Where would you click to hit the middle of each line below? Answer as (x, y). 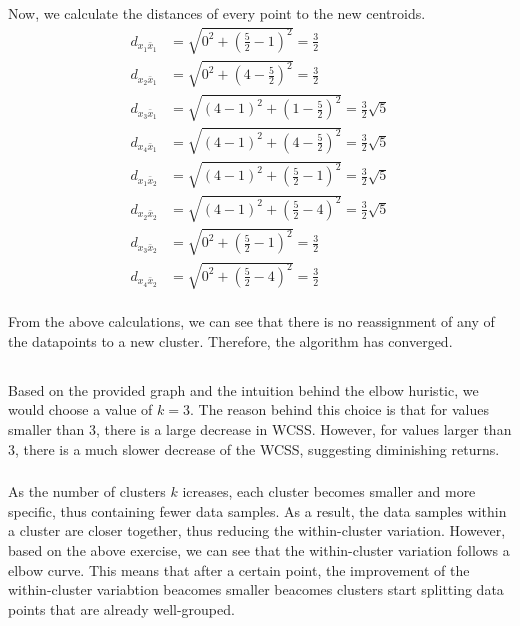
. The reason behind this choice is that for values (339, 409)
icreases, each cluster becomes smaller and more (329, 491)
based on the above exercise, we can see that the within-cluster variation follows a (259, 549)
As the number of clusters (87, 491)
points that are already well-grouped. (121, 608)
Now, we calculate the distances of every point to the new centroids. (217, 13)
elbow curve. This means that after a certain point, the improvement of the (239, 569)
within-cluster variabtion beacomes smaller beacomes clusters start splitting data (256, 589)
